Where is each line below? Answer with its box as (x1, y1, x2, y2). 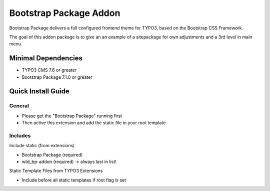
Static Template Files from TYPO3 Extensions (9, 168, 103, 174)
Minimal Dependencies (9, 54, 82, 62)
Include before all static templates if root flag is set (21, 177, 126, 183)
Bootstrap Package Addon (9, 7, 120, 18)
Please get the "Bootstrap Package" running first (21, 113, 122, 119)
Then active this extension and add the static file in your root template (21, 120, 166, 126)
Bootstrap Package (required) (21, 152, 83, 158)
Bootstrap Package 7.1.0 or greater (21, 74, 92, 80)
